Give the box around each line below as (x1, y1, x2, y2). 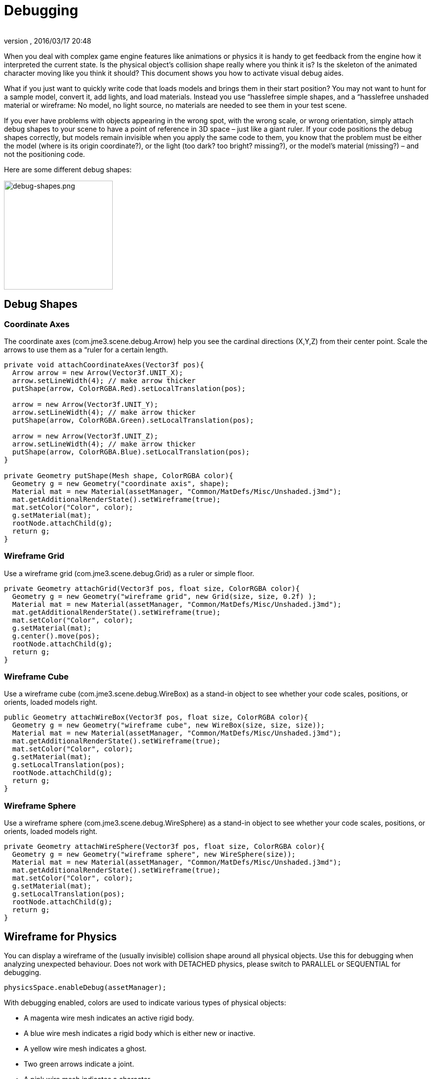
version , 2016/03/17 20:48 (4, 36, 91, 45)
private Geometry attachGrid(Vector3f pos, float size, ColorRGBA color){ (4, 584, 300, 592)
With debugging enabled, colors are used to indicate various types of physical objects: (4, 998, 286, 1007)
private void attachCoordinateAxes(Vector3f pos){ (4, 360, 204, 369)
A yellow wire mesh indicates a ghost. (24, 1044, 147, 1053)
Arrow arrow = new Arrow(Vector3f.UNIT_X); (12, 368, 183, 377)
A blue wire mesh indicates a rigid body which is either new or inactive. (24, 1029, 256, 1038)
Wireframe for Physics (4, 930, 117, 943)
